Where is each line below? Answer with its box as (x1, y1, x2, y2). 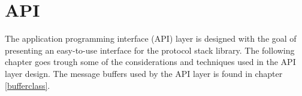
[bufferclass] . (5, 79, 50, 91)
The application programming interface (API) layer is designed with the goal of (5, 32, 297, 45)
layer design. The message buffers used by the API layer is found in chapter (5, 67, 283, 79)
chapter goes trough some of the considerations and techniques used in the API (5, 55, 296, 68)
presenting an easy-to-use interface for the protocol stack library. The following (5, 44, 295, 56)
